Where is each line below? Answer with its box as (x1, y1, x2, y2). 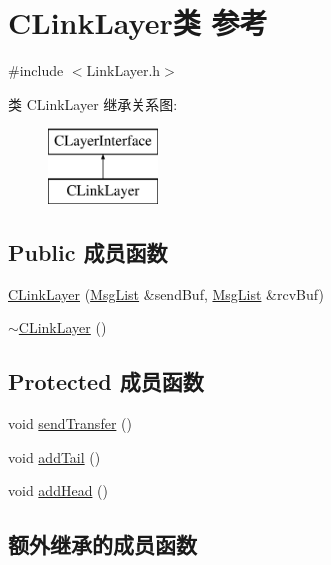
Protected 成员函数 (8, 366, 204, 397)
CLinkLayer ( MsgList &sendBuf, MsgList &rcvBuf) (8, 283, 324, 304)
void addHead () (8, 480, 108, 501)
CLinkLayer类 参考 (8, 2, 268, 43)
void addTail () (8, 446, 101, 467)
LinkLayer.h (86, 60, 161, 81)
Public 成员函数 (8, 236, 168, 267)
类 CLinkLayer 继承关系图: (8, 93, 178, 114)
